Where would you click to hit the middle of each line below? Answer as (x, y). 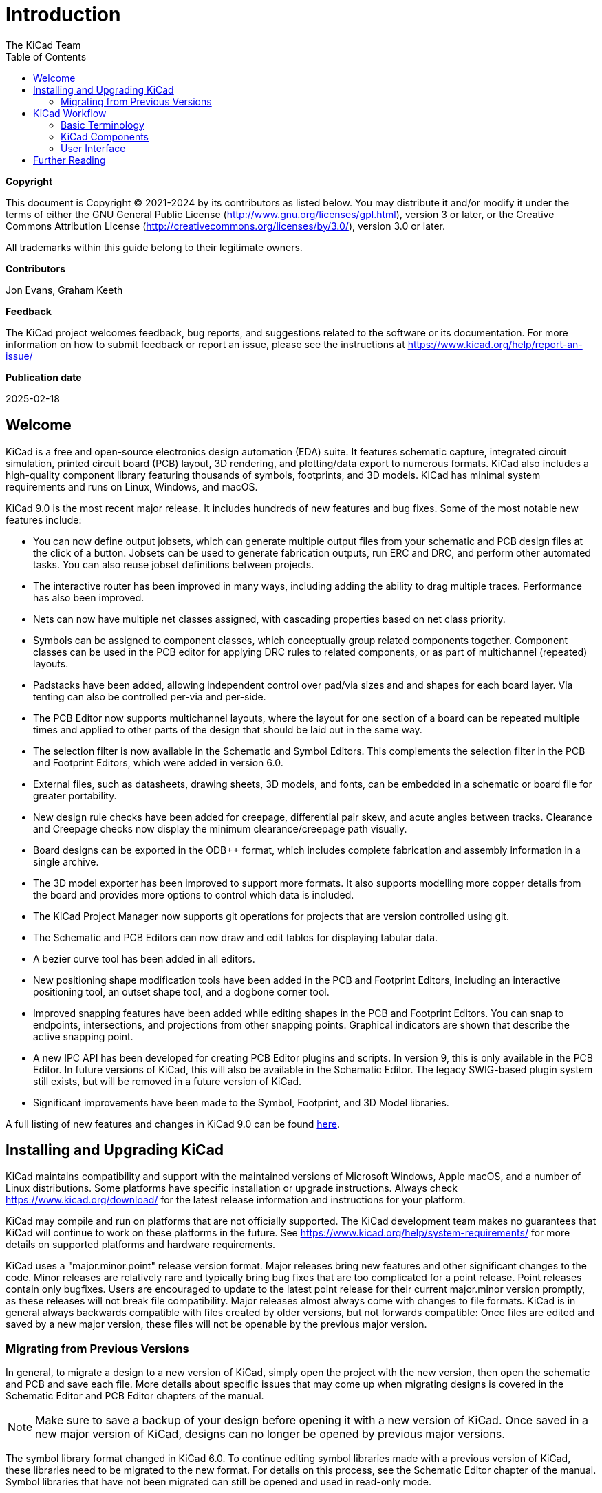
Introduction (63, 14)
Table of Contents (46, 56)
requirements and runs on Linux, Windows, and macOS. (132, 486)
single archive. (66, 861)
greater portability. (75, 795)
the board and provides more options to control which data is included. (194, 894)
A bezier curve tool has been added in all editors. (144, 958)
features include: (44, 519)
